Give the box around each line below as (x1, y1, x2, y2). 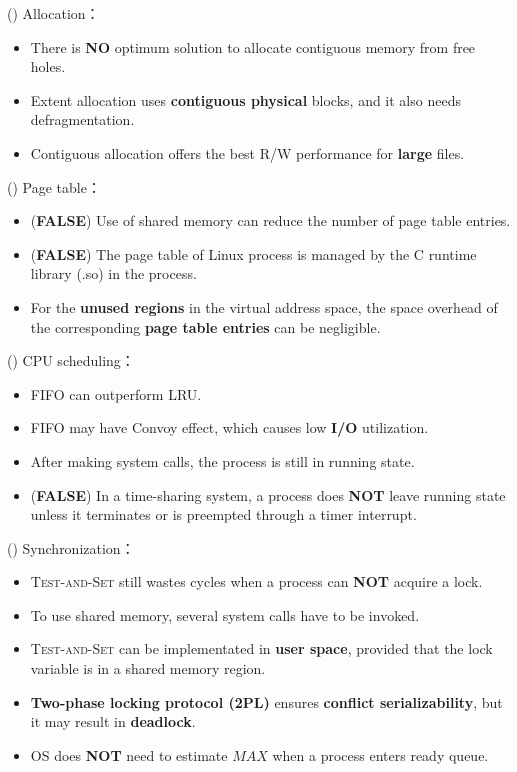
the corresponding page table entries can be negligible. (30, 316, 381, 337)
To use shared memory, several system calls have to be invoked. (30, 604, 420, 625)
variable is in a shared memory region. (30, 658, 266, 679)
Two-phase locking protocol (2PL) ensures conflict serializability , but (30, 691, 503, 712)
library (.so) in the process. (30, 263, 197, 284)
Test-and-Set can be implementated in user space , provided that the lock (30, 638, 493, 659)
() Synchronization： (7, 537, 135, 558)
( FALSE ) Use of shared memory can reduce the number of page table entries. (30, 210, 511, 231)
